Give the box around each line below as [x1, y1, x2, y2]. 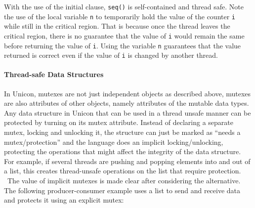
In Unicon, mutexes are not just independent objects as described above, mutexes [4, 88, 251, 98]
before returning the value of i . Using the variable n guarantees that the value [4, 40, 241, 50]
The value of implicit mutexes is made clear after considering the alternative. [7, 175, 241, 186]
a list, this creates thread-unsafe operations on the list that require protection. [4, 166, 241, 176]
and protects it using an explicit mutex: [4, 195, 124, 205]
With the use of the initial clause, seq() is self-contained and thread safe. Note [4, 1, 244, 11]
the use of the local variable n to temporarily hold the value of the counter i [4, 11, 236, 21]
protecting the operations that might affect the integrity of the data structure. [4, 146, 241, 157]
